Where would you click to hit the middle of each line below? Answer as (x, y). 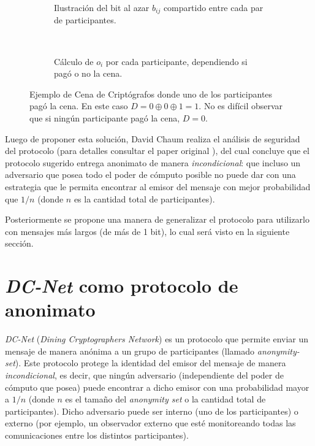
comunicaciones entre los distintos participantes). (97, 435)
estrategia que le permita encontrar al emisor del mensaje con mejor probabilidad (158, 186)
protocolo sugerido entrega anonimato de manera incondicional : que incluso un (153, 162)
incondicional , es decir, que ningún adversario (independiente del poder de (144, 375)
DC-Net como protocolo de (122, 286)
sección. (19, 243)
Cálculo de (74, 61)
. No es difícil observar (241, 106)
